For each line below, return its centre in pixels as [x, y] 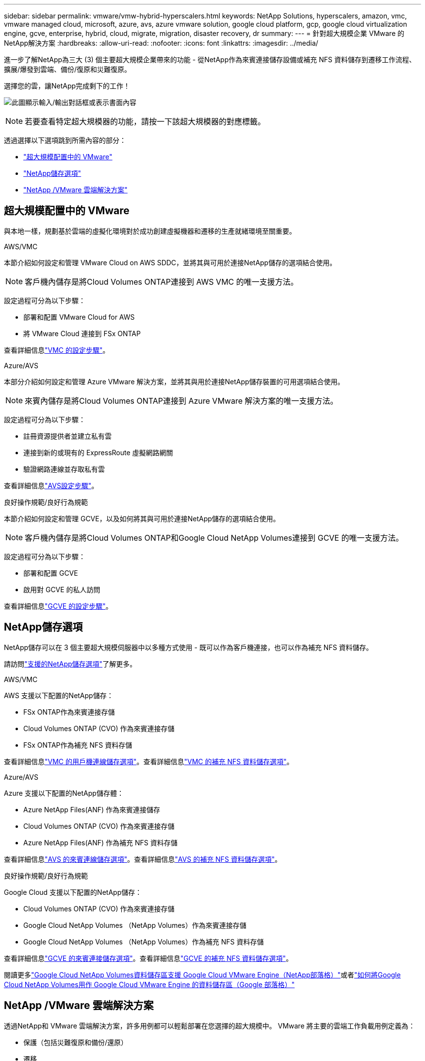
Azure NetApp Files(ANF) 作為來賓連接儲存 [92, 809]
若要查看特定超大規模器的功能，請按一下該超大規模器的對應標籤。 [145, 121]
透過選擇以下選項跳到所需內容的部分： [65, 140]
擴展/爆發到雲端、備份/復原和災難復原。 [68, 69]
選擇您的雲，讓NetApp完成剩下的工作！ [67, 86]
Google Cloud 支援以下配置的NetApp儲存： [73, 892]
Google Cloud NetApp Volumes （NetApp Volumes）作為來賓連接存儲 [135, 925]
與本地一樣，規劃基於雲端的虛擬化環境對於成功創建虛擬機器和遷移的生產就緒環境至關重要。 [150, 231]
